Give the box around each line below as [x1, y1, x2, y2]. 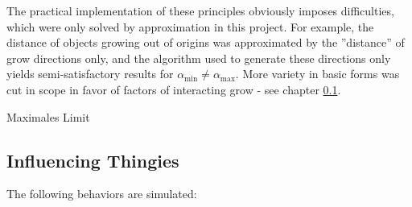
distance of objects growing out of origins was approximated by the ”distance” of [6, 34, 405, 51]
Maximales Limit [6, 108, 90, 125]
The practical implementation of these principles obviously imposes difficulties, [6, 2, 394, 19]
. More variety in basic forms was [235, 65, 400, 82]
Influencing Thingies [6, 147, 179, 172]
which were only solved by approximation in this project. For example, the [6, 18, 374, 35]
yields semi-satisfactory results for [6, 65, 174, 82]
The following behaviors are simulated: [6, 185, 197, 202]
